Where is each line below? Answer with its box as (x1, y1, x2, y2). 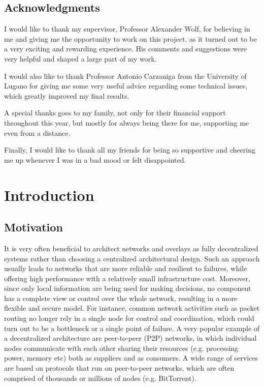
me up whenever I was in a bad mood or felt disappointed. (4, 154, 186, 165)
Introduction (4, 184, 94, 205)
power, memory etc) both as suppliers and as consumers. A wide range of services (4, 352, 258, 363)
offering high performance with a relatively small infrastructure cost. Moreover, (4, 273, 250, 283)
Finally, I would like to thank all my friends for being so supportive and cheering (4, 144, 255, 155)
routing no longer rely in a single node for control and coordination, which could (4, 313, 254, 323)
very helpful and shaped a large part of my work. (4, 53, 157, 64)
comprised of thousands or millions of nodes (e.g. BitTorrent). (4, 372, 196, 383)
